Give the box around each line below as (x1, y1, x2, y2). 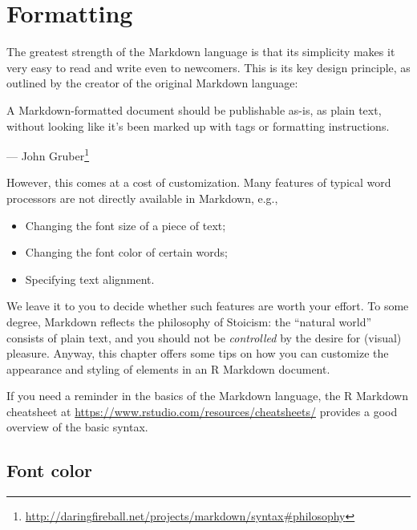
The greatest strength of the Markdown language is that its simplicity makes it (6, 43, 395, 60)
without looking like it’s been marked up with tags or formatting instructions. (6, 117, 390, 134)
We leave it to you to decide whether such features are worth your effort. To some (6, 297, 409, 314)
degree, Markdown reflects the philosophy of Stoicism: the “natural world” (6, 313, 372, 330)
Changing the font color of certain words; (25, 244, 229, 261)
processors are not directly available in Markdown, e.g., (6, 189, 278, 206)
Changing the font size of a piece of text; (25, 216, 226, 233)
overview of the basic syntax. (6, 419, 148, 435)
